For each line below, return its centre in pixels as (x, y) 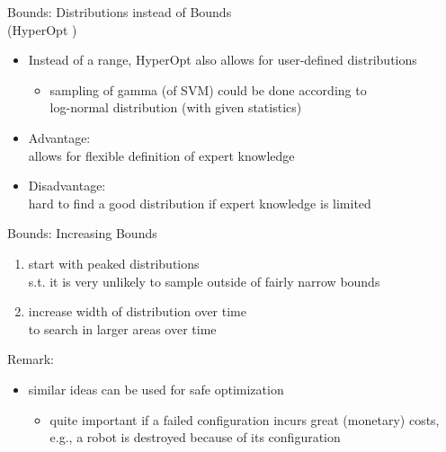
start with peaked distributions (114, 263)
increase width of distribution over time (137, 311)
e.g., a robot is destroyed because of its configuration (195, 437)
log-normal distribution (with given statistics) (176, 107)
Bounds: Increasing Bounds (82, 233)
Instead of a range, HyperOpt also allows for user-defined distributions (223, 60)
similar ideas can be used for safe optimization (156, 389)
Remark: (31, 359)
